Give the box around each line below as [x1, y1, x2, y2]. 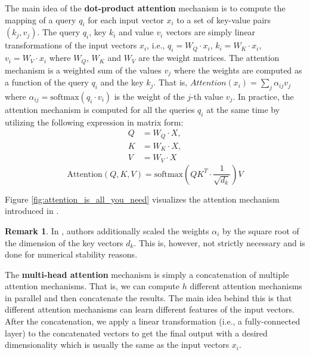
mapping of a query [5, 13, 76, 26]
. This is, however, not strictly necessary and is [134, 236, 305, 249]
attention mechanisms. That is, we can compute [5, 280, 180, 292]
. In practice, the [232, 90, 294, 102]
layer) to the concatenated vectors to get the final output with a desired [5, 326, 268, 339]
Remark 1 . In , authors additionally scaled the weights [5, 224, 209, 237]
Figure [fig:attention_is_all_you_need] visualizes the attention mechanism [5, 192, 280, 205]
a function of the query [5, 76, 89, 88]
